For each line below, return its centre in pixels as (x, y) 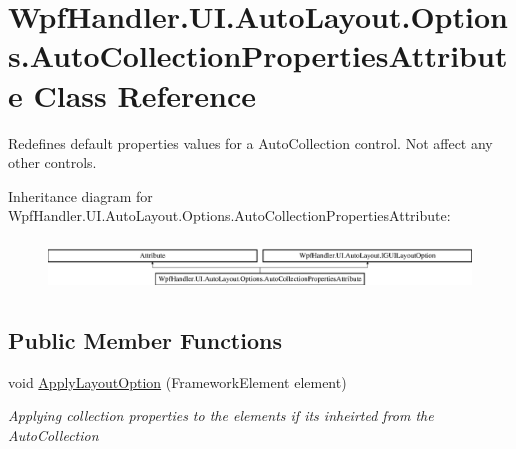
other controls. (52, 162)
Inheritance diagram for (80, 195)
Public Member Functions (145, 339)
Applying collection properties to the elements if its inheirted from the (221, 415)
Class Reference (144, 94)
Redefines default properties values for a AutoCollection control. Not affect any (250, 142)
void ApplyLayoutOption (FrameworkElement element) (177, 381)
